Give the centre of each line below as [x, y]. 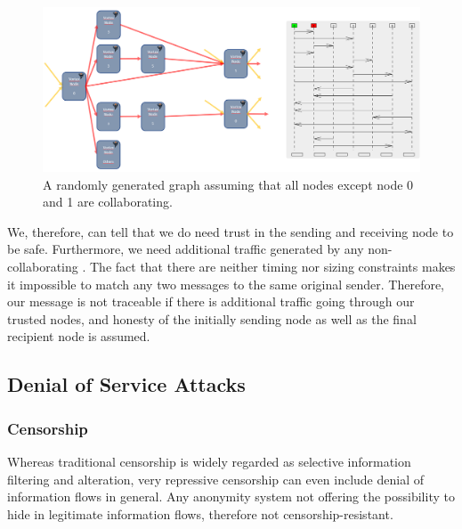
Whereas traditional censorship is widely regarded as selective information [209, 462]
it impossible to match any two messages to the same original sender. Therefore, [226, 284]
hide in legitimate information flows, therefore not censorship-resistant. [200, 513]
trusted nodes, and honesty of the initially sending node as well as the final [212, 318]
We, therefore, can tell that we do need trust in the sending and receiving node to [231, 231]
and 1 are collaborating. [108, 202]
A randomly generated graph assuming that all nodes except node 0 [228, 184]
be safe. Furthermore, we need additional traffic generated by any [186, 249]
